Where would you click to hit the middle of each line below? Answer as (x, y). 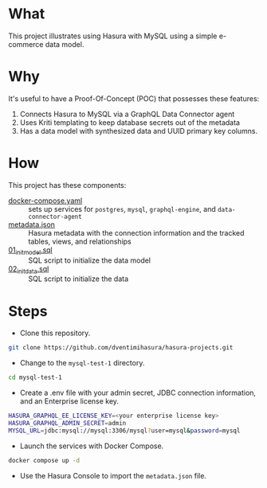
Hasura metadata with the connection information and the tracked (136, 232)
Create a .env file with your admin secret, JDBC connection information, (138, 393)
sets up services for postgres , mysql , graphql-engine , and (122, 209)
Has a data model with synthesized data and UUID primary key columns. (138, 131)
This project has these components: (67, 185)
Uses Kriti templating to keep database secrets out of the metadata (130, 122)
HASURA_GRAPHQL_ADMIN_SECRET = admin (67, 423)
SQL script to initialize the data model (90, 260)
